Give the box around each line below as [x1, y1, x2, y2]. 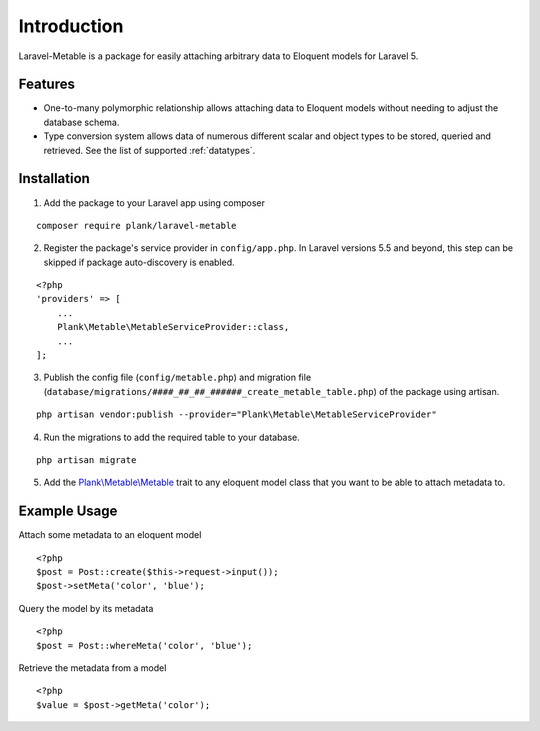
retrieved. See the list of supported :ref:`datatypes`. [43, 144, 256, 156]
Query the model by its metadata [18, 602, 154, 614]
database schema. [43, 116, 120, 128]
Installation [18, 170, 90, 187]
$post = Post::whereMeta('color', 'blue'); [36, 640, 253, 651]
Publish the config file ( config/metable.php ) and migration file [43, 371, 312, 384]
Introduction [18, 15, 124, 37]
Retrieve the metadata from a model [18, 662, 167, 674]
